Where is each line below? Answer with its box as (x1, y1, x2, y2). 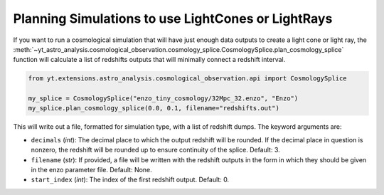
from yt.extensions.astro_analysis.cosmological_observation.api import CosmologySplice (28, 75, 348, 83)
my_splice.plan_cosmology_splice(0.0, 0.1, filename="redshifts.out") (28, 104, 280, 112)
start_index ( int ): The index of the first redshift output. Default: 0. (31, 175, 230, 184)
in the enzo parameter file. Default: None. (31, 166, 152, 174)
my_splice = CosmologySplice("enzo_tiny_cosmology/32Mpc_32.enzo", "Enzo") (28, 95, 299, 102)
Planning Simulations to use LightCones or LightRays (13, 11, 333, 26)
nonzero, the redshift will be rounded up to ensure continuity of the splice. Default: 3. (31, 146, 280, 154)
